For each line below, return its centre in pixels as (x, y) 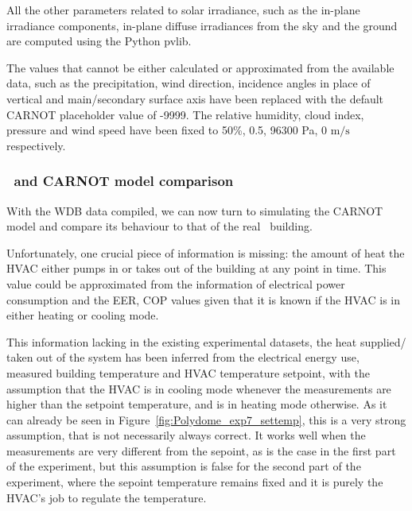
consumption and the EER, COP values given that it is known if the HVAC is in (203, 299)
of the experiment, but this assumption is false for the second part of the (184, 466)
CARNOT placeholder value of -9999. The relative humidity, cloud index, (185, 114)
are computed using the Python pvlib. (99, 41)
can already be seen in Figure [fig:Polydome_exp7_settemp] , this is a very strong (206, 419)
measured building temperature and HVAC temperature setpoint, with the (188, 372)
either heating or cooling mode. (83, 315)
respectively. (36, 145)
